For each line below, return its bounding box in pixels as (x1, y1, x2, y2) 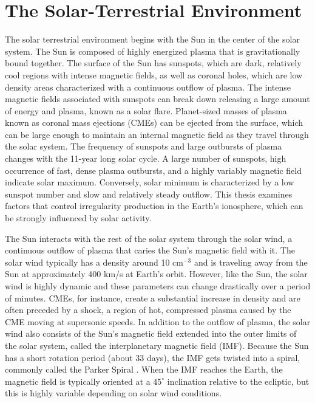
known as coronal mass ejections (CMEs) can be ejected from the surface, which (5, 116, 303, 129)
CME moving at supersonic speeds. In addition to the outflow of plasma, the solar (5, 315, 311, 328)
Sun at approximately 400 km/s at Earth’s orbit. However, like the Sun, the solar (5, 267, 308, 280)
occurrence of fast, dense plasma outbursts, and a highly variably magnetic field (5, 164, 302, 176)
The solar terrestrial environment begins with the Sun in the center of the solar (5, 33, 300, 46)
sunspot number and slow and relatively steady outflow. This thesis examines (5, 187, 293, 200)
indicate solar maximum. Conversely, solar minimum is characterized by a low (5, 176, 294, 188)
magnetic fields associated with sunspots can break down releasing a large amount (5, 92, 310, 105)
